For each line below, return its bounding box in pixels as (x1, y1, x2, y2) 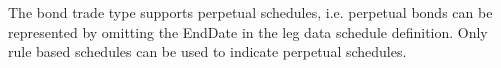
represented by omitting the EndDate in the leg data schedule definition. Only (8, 21, 488, 42)
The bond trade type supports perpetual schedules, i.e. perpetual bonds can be (8, 2, 493, 22)
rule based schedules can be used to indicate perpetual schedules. (8, 41, 407, 62)
